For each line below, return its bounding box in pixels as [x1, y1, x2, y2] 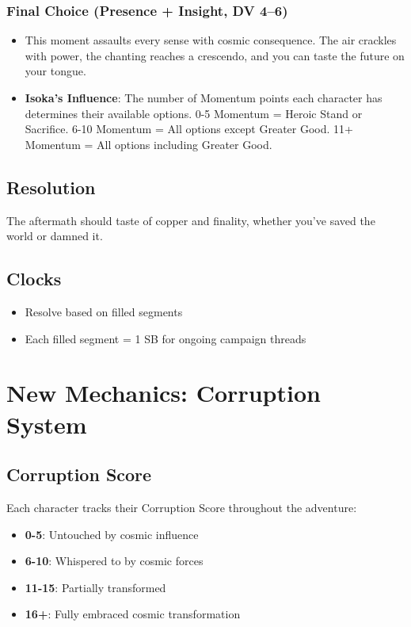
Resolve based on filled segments [25, 303, 183, 319]
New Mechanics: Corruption [6, 377, 321, 409]
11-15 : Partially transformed [25, 579, 166, 595]
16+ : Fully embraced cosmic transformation [25, 606, 241, 622]
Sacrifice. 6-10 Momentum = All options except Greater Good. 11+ [25, 120, 353, 137]
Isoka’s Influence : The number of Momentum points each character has [25, 90, 382, 105]
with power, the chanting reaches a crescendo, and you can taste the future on [25, 47, 405, 63]
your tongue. [25, 63, 86, 79]
